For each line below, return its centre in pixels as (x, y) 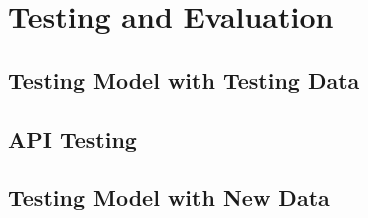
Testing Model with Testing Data (184, 79)
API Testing (72, 138)
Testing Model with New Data (169, 197)
